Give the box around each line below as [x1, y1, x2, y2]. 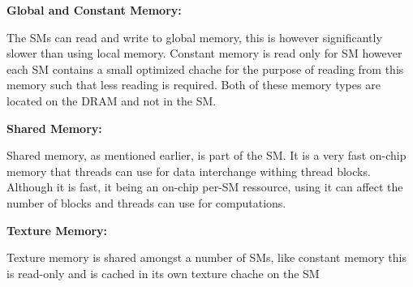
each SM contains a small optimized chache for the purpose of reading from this [6, 60, 404, 77]
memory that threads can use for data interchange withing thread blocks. [6, 162, 371, 179]
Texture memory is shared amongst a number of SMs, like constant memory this [6, 249, 407, 266]
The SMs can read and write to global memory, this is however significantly [6, 28, 382, 45]
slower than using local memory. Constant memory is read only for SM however [6, 45, 402, 62]
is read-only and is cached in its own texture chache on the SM [6, 264, 320, 281]
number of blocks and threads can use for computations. [6, 194, 286, 211]
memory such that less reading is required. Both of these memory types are [6, 76, 381, 93]
